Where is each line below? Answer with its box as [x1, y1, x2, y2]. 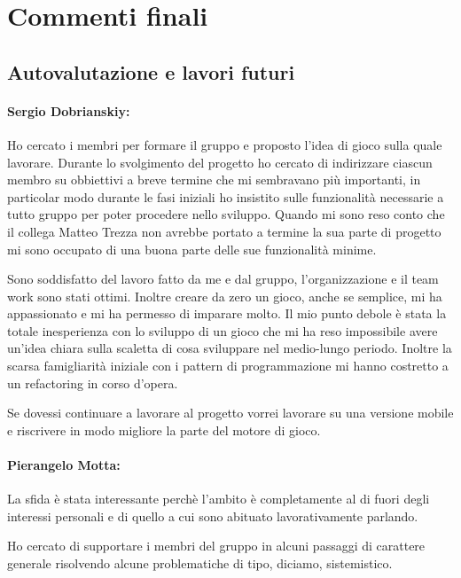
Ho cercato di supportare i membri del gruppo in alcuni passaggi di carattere [7, 536, 426, 555]
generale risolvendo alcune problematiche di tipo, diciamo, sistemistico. [7, 554, 393, 573]
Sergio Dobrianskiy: [7, 101, 130, 120]
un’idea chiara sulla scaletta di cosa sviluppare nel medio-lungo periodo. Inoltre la [7, 339, 452, 357]
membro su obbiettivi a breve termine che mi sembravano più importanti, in [7, 170, 421, 189]
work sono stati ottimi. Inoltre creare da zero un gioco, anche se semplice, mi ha [7, 286, 442, 305]
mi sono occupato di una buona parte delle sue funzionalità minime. [7, 239, 377, 258]
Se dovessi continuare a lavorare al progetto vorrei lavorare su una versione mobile [7, 403, 454, 422]
